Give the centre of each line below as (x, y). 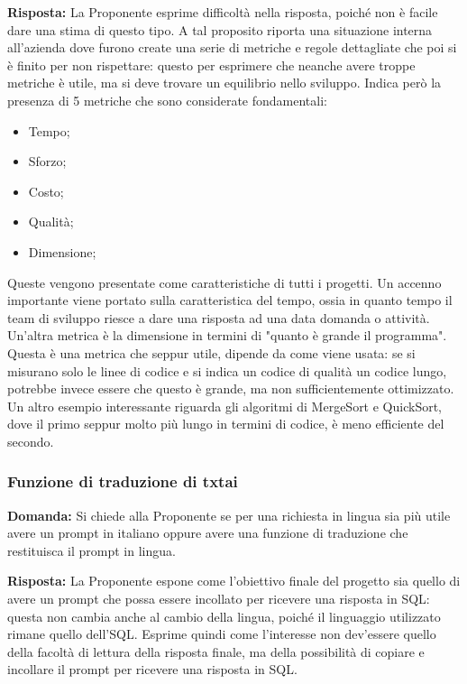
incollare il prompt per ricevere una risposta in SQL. (152, 669)
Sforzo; (47, 161)
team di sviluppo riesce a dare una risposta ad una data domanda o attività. (219, 317)
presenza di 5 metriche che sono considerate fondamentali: (167, 100)
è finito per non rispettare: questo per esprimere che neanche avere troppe (211, 65)
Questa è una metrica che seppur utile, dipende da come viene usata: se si (211, 352)
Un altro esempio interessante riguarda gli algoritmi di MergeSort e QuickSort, (225, 406)
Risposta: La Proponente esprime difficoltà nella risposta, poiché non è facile (223, 12)
